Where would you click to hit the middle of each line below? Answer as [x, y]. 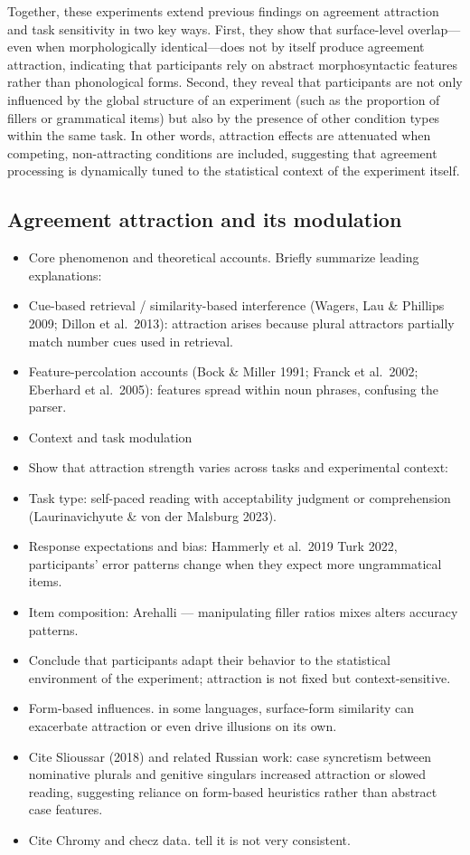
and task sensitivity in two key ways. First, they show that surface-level [206, 28]
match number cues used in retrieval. [131, 341]
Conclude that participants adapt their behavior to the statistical [209, 660]
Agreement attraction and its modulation [205, 219]
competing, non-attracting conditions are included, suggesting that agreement [222, 152]
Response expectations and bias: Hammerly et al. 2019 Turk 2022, [213, 546]
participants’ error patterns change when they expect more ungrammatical [235, 563]
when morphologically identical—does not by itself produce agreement [230, 47]
